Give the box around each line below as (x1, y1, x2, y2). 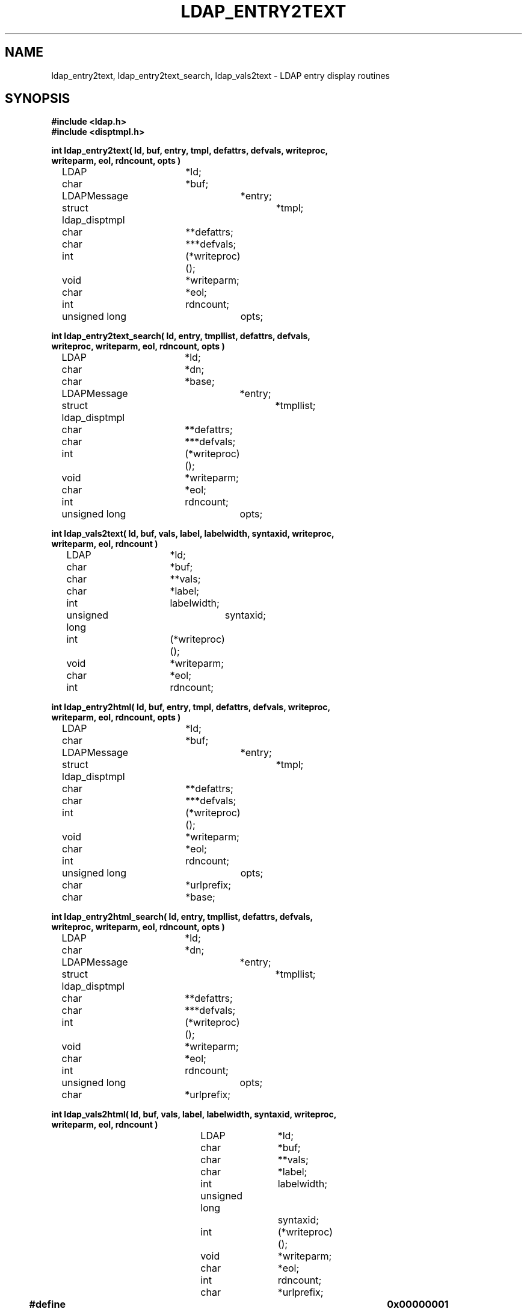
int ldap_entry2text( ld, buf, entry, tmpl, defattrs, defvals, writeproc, (51, 145, 328, 156)
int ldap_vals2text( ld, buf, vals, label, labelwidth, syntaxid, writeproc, (51, 528, 334, 539)
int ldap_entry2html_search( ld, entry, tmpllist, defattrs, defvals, (51, 911, 313, 922)
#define (29, 1298, 66, 1311)
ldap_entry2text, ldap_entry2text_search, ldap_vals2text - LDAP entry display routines (51, 70, 390, 81)
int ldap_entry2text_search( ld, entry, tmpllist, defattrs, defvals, (51, 331, 311, 342)
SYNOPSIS (5, 91, 70, 107)
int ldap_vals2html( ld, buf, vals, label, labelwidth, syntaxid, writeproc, (51, 1109, 337, 1120)
